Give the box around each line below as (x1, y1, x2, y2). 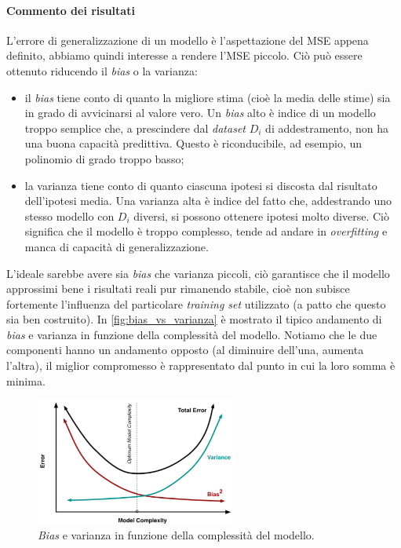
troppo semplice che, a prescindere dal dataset (24, 119, 246, 136)
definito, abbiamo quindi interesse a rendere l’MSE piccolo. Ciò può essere (6, 47, 363, 64)
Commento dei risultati (6, 2, 135, 18)
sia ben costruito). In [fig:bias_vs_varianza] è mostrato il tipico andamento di (6, 311, 382, 327)
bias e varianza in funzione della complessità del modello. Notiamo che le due (6, 326, 377, 342)
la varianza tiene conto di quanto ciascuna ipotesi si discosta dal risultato (24, 177, 377, 193)
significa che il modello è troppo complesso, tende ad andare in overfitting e (24, 223, 388, 239)
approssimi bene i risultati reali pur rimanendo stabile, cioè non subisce (6, 280, 350, 297)
